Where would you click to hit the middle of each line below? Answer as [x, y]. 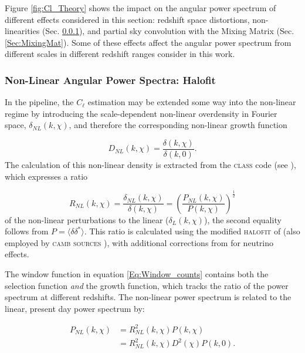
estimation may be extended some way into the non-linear [192, 102]
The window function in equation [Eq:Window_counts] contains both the [137, 273]
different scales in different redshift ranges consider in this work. [120, 54]
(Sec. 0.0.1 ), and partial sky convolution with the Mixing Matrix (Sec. [168, 31]
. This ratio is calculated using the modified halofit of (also [192, 231]
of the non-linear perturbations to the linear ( [87, 219]
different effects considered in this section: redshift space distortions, [127, 19]
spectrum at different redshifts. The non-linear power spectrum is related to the [148, 297]
